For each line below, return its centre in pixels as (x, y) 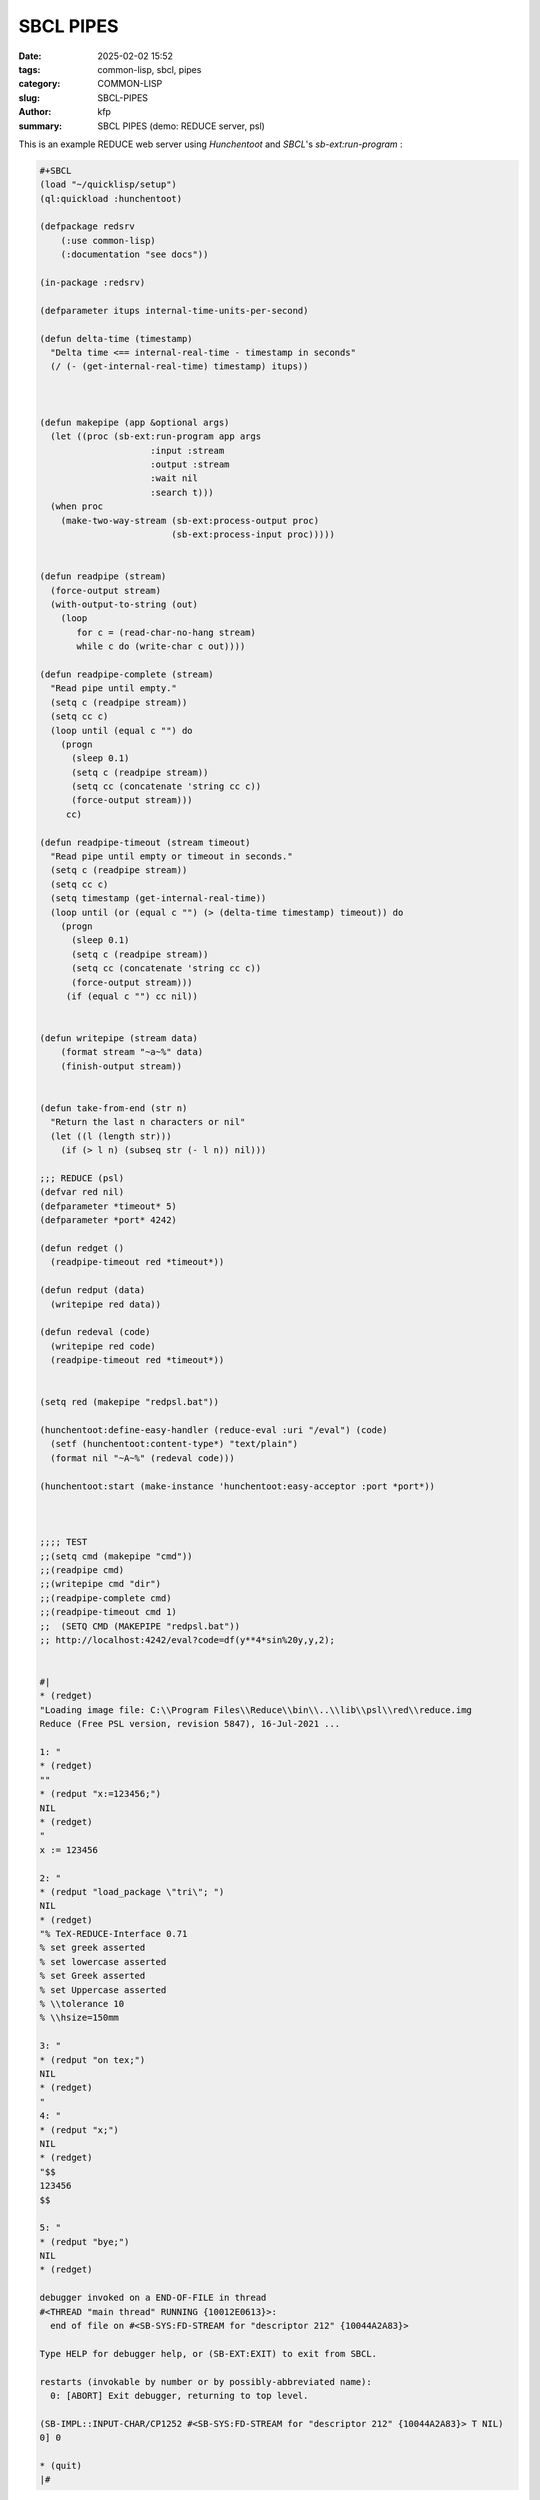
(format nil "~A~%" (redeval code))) (142, 1458)
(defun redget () (82, 1248)
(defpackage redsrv (87, 226)
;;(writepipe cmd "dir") (100, 1584)
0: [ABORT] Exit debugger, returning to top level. (179, 2395)
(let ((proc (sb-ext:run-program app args (156, 436)
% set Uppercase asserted (103, 1989)
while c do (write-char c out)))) (161, 646)
